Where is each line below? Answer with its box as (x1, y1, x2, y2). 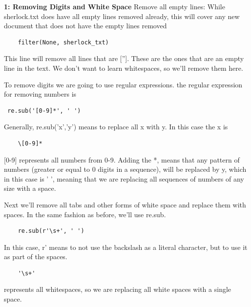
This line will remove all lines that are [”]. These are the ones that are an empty (4, 53, 244, 63)
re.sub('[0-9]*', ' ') (7, 107, 81, 114)
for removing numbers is (4, 89, 77, 99)
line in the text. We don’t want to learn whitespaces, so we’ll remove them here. (4, 62, 243, 73)
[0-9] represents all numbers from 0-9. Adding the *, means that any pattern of (4, 154, 240, 164)
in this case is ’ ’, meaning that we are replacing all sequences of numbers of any (4, 173, 244, 184)
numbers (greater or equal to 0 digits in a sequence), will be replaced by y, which (4, 164, 247, 174)
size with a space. (4, 183, 56, 193)
